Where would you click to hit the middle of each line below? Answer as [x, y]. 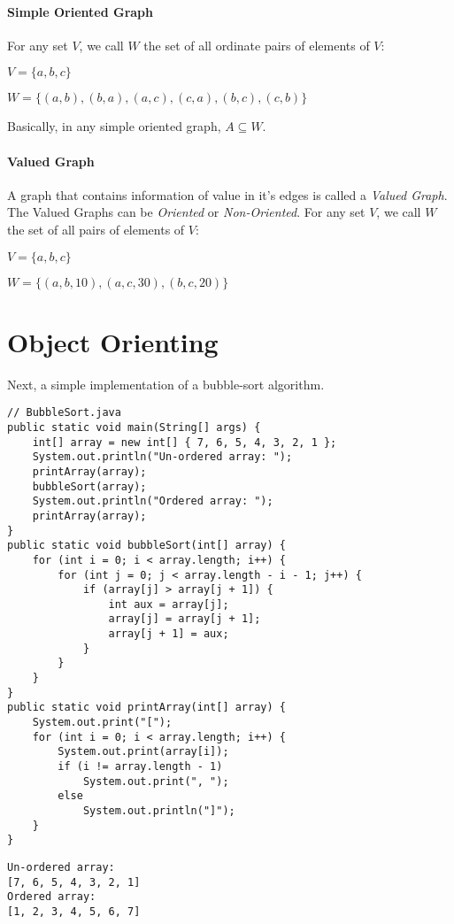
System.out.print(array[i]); [143, 752]
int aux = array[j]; [169, 604]
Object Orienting [113, 341]
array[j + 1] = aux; [169, 634]
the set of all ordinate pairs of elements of [257, 45]
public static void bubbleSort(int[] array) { [146, 546]
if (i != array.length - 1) [140, 767]
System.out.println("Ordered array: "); [153, 501]
